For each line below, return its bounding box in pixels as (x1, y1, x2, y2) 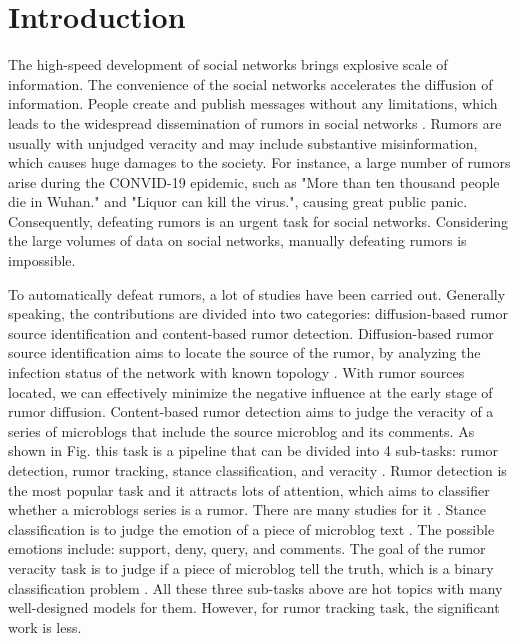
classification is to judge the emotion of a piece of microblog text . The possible (8, 518, 495, 539)
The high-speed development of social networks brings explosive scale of (8, 54, 448, 75)
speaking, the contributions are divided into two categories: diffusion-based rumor (8, 303, 508, 324)
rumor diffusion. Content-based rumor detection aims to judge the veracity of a (8, 401, 494, 422)
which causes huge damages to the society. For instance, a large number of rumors (8, 152, 511, 173)
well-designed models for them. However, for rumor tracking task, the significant (8, 597, 500, 618)
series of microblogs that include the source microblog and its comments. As (8, 420, 475, 441)
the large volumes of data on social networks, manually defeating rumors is (8, 230, 467, 251)
